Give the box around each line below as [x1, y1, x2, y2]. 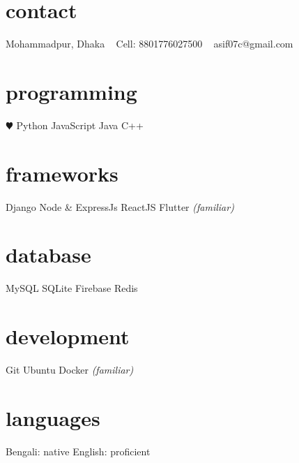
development [6, 322, 130, 351]
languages [6, 403, 100, 432]
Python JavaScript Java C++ [16, 117, 144, 132]
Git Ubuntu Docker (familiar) [6, 362, 134, 376]
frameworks [6, 159, 118, 187]
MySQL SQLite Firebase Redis [6, 281, 138, 295]
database [6, 240, 91, 269]
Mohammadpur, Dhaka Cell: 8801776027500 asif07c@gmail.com [6, 36, 293, 51]
